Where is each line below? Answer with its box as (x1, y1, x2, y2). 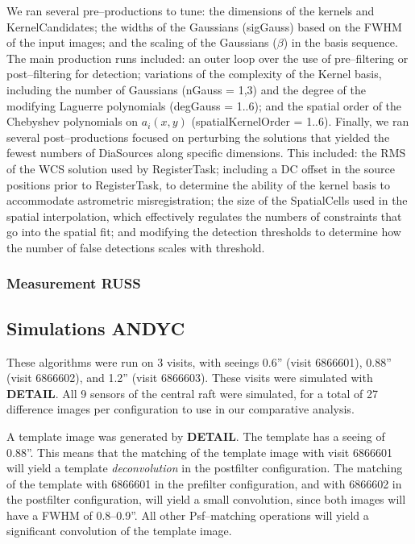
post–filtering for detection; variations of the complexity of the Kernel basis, (6, 65, 382, 82)
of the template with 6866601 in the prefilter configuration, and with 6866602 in (6, 475, 402, 492)
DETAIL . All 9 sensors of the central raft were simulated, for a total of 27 (6, 384, 378, 401)
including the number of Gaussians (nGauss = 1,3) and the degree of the (6, 81, 366, 98)
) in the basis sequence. (283, 34, 398, 51)
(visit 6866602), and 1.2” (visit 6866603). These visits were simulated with (6, 369, 373, 386)
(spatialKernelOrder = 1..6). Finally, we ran (191, 113, 409, 130)
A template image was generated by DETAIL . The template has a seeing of (6, 427, 385, 444)
